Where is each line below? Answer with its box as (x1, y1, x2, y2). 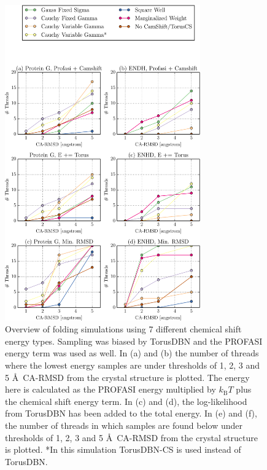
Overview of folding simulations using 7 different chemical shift (5, 323, 242, 335)
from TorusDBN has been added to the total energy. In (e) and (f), (5, 407, 257, 420)
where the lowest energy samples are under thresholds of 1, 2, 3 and (5, 358, 260, 371)
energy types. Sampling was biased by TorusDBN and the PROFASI (5, 334, 263, 347)
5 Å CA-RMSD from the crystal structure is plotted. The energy (5, 370, 250, 383)
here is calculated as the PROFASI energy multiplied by (5, 383, 216, 396)
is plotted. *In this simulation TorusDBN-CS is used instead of (5, 443, 241, 456)
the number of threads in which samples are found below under (5, 418, 242, 431)
